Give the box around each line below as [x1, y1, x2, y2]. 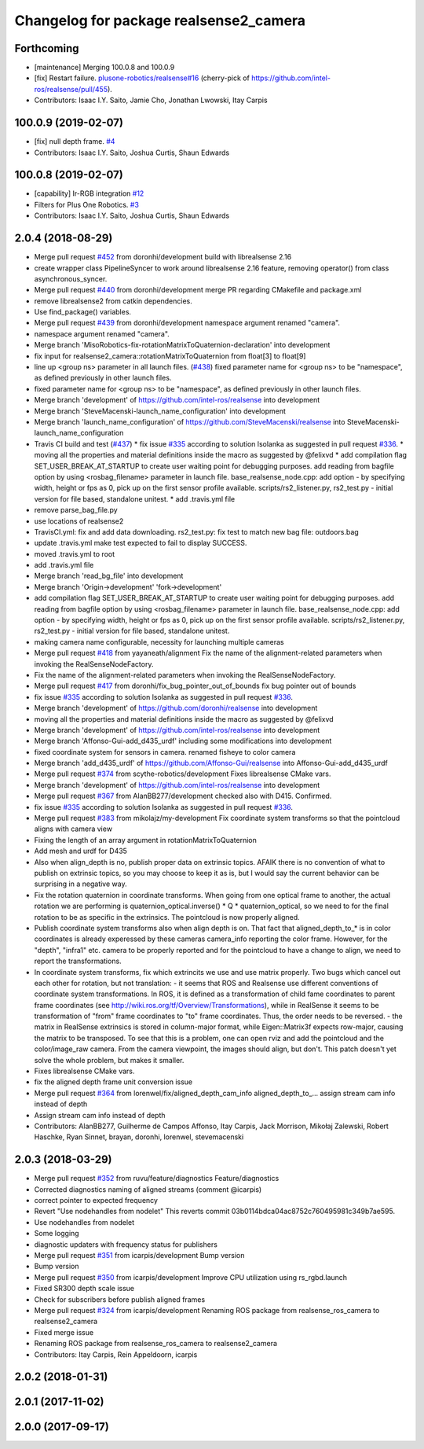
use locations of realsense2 [34, 516, 124, 526]
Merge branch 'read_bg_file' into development [34, 571, 184, 581]
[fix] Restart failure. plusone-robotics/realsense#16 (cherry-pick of [34, 73, 250, 83]
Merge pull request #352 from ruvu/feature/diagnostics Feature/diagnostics [34, 1174, 280, 1183]
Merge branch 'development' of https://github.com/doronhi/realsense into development [34, 704, 318, 713]
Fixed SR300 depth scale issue [34, 1284, 135, 1293]
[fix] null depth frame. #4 [34, 137, 115, 146]
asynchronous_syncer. [34, 274, 108, 283]
